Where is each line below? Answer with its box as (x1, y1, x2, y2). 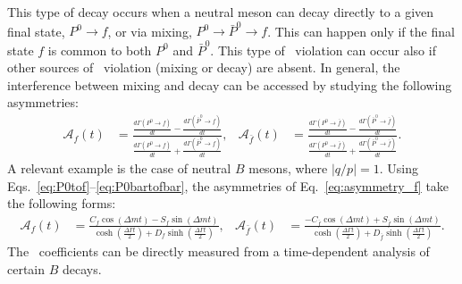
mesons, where (248, 158, 328, 177)
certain (7, 259, 46, 278)
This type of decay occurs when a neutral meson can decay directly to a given (7, 3, 434, 21)
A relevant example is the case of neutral (7, 158, 231, 177)
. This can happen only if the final (267, 21, 455, 40)
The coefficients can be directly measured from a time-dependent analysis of (7, 242, 430, 261)
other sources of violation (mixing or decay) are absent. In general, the (7, 58, 400, 77)
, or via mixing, (107, 21, 192, 40)
